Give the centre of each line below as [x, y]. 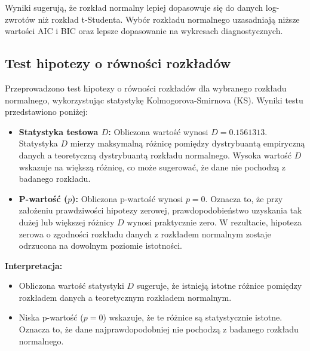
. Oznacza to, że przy [244, 198]
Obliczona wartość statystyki [71, 286]
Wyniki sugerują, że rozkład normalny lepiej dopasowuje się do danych [134, 7]
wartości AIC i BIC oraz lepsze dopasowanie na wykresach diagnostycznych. [144, 31]
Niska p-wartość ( [51, 317]
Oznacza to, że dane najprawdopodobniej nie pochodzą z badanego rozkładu [159, 329]
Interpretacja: [34, 265]
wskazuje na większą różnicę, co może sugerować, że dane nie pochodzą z [152, 167]
